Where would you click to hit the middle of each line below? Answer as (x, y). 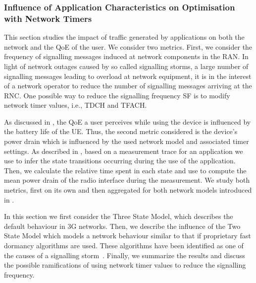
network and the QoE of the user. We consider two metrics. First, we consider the (128, 46)
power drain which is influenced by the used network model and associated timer (127, 141)
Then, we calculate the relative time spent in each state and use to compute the (125, 170)
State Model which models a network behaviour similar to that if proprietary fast (128, 236)
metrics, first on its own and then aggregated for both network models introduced (128, 190)
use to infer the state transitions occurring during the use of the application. (120, 161)
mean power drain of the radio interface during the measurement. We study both (127, 180)
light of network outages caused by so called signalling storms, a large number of (126, 66)
